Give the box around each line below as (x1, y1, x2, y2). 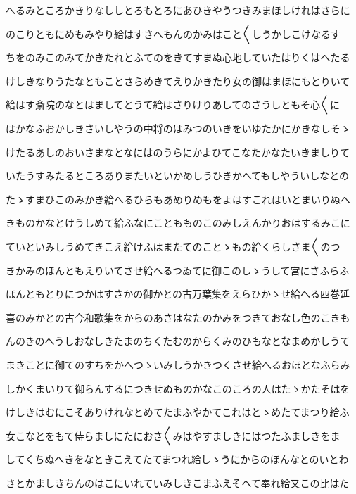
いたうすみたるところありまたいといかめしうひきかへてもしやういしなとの (6, 168, 350, 183)
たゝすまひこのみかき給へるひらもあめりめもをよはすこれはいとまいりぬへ (6, 191, 350, 206)
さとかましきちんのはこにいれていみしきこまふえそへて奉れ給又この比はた (6, 475, 350, 490)
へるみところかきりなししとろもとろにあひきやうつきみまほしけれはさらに (6, 3, 350, 17)
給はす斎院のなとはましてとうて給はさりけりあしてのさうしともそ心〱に (6, 97, 340, 112)
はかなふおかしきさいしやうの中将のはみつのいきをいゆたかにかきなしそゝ (6, 120, 350, 135)
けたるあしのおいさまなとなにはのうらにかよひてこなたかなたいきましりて (6, 144, 350, 159)
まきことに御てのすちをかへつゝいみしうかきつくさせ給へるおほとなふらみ (6, 357, 350, 372)
